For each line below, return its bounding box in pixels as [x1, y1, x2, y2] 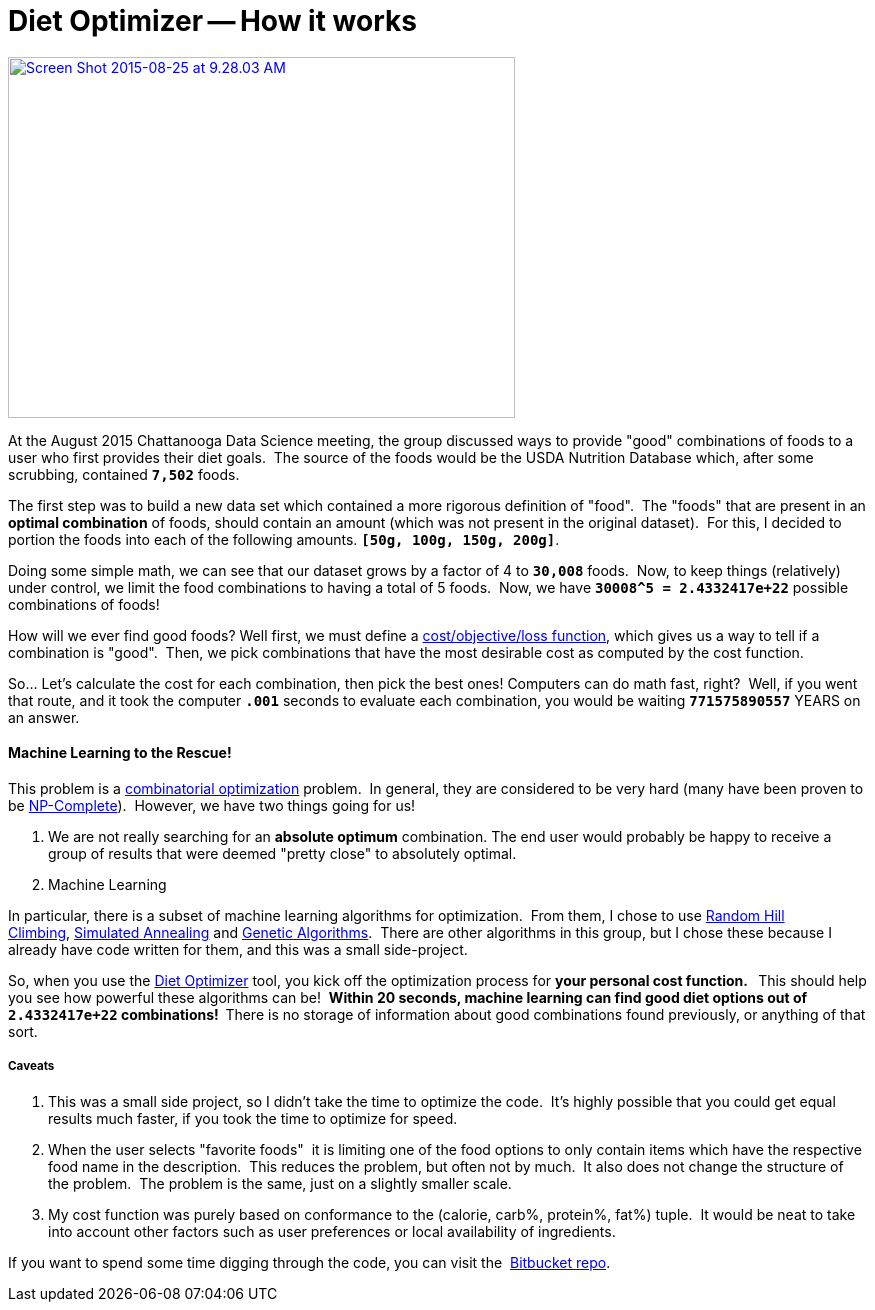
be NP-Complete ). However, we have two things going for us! [8, 796, 416, 814]
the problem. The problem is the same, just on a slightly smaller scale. [48, 1174, 512, 1192]
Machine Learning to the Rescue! [8, 744, 232, 762]
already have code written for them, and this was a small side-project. [8, 940, 468, 958]
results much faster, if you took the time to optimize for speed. [48, 1109, 458, 1127]
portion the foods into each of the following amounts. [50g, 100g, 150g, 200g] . [8, 530, 560, 548]
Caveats [8, 1059, 55, 1074]
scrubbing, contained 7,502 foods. [8, 465, 240, 483]
